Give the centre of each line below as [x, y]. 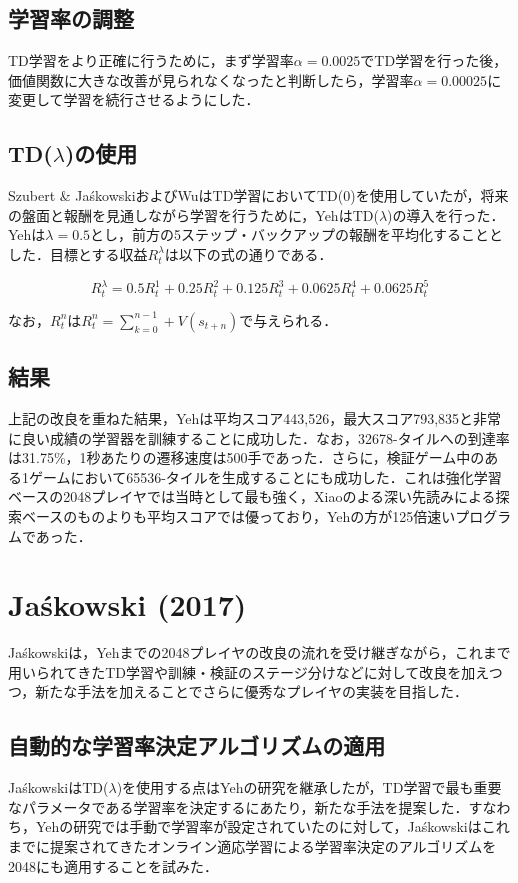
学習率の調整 [71, 18]
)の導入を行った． [446, 214]
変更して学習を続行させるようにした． [134, 99]
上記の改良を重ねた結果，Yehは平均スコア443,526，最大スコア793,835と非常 [255, 418]
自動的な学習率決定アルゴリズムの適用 [197, 745]
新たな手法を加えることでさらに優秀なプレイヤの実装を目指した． [252, 691]
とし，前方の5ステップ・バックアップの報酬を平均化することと [297, 234]
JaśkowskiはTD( [58, 787]
